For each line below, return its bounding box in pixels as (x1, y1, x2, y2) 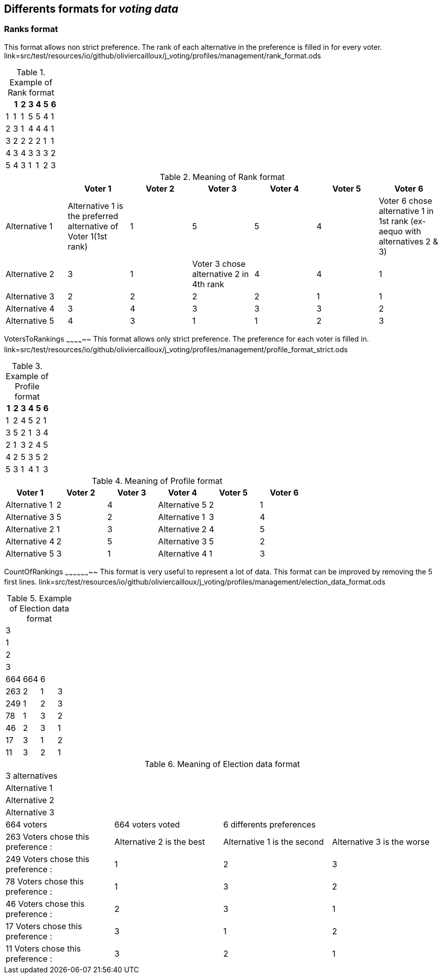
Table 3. (12, 360, 43, 371)
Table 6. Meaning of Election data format (145, 759, 300, 770)
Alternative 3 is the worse (332, 837, 430, 847)
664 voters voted (114, 819, 180, 830)
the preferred (67, 210, 118, 221)
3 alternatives (6, 771, 58, 781)
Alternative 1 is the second (223, 837, 324, 847)
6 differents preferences (223, 819, 316, 830)
